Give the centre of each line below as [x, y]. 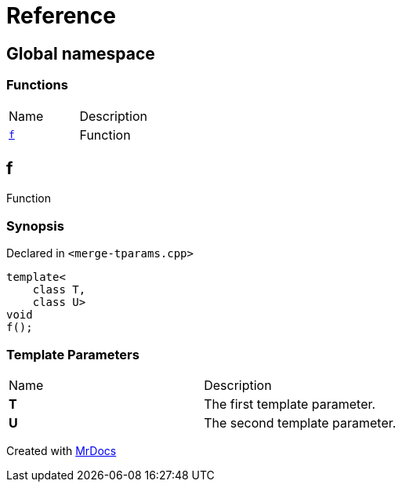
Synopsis [35, 226]
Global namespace [81, 53]
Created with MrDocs [62, 450]
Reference [61, 16]
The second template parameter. [300, 422]
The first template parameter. [290, 404]
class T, [59, 290]
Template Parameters [73, 354]
